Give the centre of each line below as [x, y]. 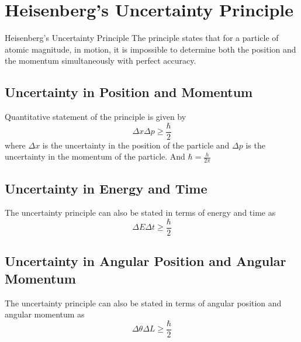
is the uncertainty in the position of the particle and [136, 145]
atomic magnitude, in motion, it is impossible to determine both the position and [150, 49]
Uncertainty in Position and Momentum [129, 92]
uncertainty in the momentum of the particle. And [95, 156]
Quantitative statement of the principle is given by [96, 117]
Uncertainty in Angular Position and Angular [146, 261]
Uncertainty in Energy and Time [106, 188]
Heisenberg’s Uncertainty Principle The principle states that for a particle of [142, 38]
